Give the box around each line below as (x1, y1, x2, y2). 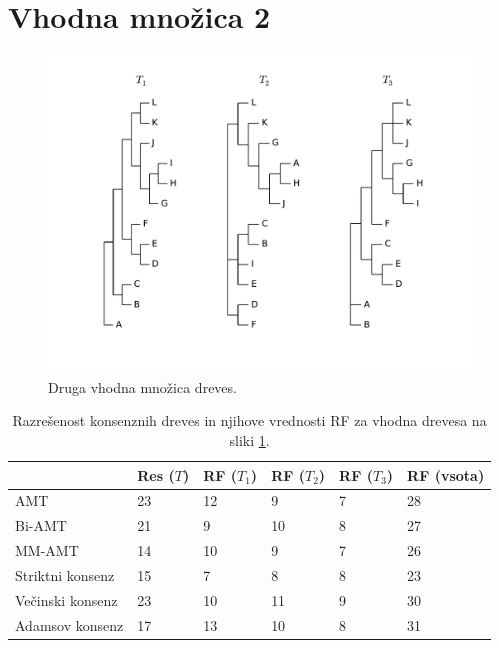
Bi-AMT (15, 515, 67, 536)
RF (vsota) (407, 464, 485, 485)
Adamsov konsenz (15, 614, 124, 635)
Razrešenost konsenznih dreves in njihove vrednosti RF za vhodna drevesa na (12, 410, 487, 431)
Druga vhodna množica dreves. (48, 376, 237, 397)
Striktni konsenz (15, 564, 115, 585)
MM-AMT (15, 540, 79, 561)
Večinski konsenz (15, 589, 118, 610)
